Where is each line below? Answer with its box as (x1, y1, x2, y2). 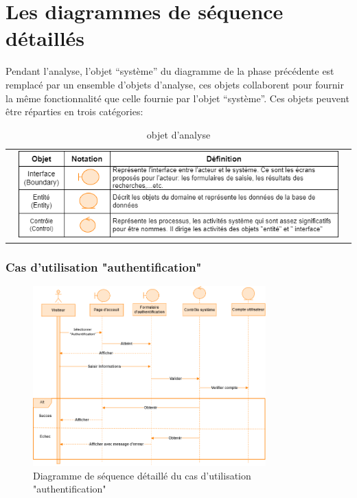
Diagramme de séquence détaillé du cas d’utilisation (33, 468, 251, 482)
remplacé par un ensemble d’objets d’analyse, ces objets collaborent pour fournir (5, 77, 344, 91)
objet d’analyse (146, 127, 211, 141)
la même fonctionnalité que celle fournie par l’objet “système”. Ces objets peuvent (5, 91, 349, 105)
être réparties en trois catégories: (5, 104, 143, 119)
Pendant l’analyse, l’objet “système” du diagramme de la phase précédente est (5, 64, 334, 78)
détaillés (5, 24, 85, 52)
